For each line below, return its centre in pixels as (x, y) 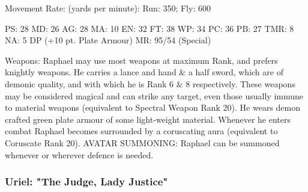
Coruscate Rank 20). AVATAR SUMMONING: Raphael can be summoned (142, 142)
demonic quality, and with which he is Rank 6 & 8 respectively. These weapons (150, 83)
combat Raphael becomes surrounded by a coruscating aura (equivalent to (141, 131)
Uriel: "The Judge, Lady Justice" (86, 181)
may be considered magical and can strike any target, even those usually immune (154, 95)
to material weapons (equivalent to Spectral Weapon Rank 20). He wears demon (152, 107)
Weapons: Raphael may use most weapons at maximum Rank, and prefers (141, 60)
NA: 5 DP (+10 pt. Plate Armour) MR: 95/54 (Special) (108, 40)
